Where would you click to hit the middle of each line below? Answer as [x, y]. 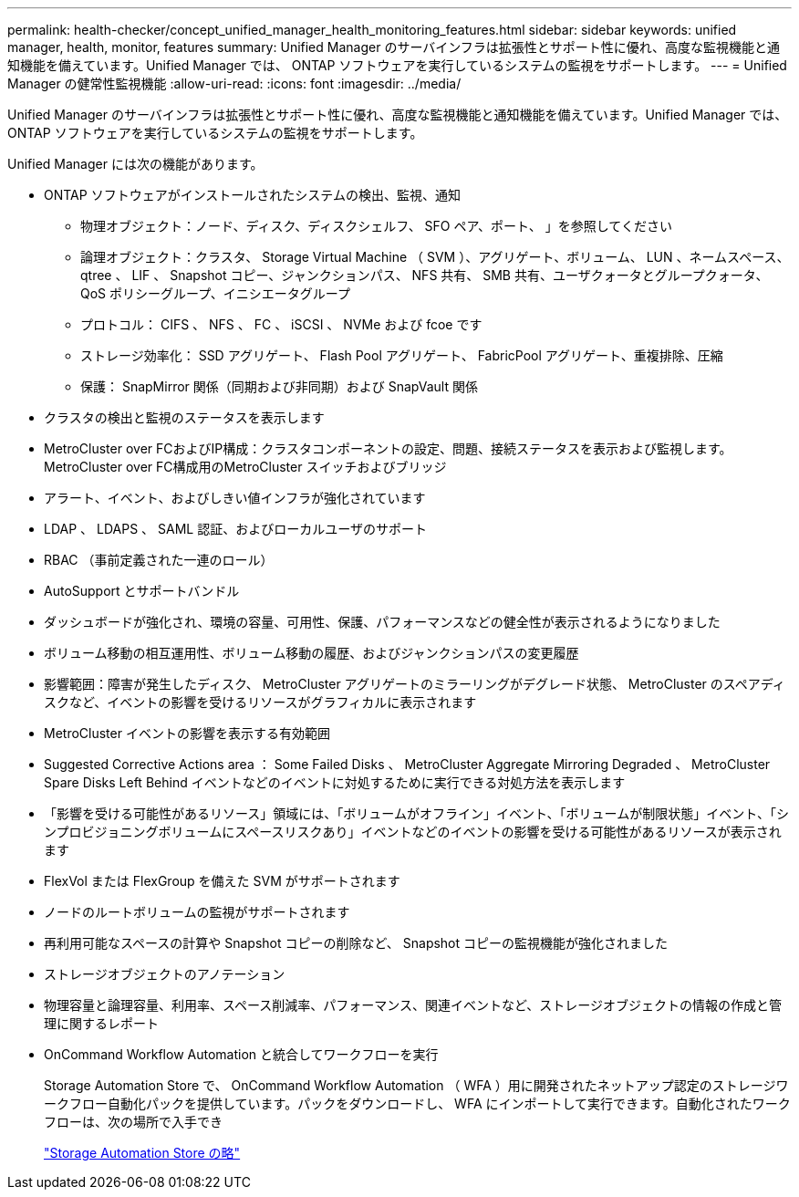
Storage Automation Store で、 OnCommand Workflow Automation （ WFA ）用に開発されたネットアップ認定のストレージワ [416, 1085]
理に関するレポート [101, 1023]
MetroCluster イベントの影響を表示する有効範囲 [187, 733]
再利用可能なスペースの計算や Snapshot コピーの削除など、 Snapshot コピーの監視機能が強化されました [356, 943]
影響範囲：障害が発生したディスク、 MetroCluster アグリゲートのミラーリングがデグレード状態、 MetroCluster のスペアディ [415, 684]
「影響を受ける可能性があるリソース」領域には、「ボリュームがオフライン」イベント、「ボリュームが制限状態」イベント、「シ [416, 813]
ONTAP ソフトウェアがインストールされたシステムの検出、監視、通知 [252, 195]
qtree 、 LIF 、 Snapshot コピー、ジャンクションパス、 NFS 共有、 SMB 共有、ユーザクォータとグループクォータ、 [425, 275]
